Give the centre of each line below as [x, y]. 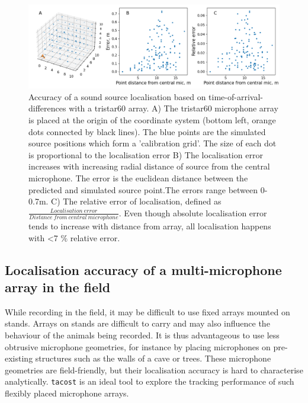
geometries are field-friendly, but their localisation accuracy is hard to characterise [154, 370]
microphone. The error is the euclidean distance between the [138, 177]
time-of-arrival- [236, 96]
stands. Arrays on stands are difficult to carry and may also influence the [137, 323]
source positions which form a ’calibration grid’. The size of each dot [153, 143]
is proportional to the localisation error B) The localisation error [146, 154]
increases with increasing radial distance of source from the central [149, 166]
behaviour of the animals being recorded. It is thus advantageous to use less [142, 335]
